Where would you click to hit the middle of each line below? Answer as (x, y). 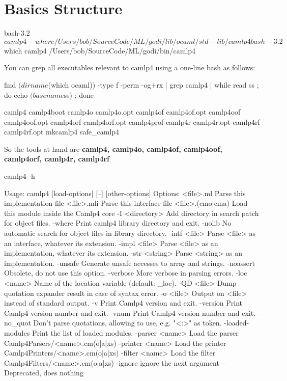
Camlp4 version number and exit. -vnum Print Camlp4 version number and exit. (130, 312)
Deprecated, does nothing (44, 373)
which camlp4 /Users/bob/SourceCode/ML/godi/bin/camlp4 (100, 50)
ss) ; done (79, 94)
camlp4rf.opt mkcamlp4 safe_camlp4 (62, 132)
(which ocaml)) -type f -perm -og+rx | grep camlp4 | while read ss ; (153, 84)
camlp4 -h (20, 176)
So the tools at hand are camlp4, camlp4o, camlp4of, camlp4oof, (113, 148)
